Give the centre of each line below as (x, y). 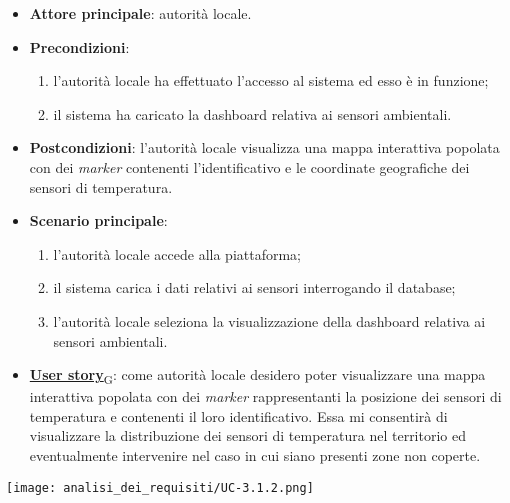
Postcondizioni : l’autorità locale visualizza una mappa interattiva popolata (264, 147)
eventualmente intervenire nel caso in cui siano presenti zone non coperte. (255, 455)
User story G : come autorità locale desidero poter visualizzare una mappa (257, 375)
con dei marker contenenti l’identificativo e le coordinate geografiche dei (249, 166)
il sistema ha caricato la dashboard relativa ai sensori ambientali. (252, 113)
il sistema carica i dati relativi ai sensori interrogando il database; (254, 287)
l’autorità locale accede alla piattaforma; (177, 253)
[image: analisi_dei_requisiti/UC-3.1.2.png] (160, 487)
